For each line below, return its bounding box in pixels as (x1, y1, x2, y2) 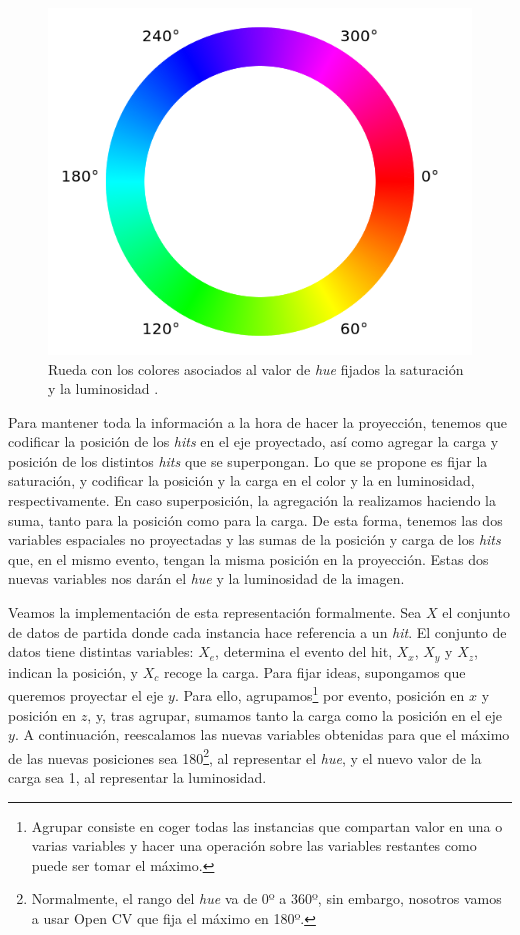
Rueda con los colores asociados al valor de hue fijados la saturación (48, 358, 464, 379)
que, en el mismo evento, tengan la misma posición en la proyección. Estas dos (8, 548, 489, 569)
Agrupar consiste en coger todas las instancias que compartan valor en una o (31, 815, 503, 836)
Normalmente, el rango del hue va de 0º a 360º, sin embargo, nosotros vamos (31, 888, 502, 909)
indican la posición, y (8, 661, 138, 682)
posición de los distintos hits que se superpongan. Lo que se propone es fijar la (8, 450, 488, 471)
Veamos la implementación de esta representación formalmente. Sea (8, 602, 422, 623)
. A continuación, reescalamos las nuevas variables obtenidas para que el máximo (14, 724, 510, 745)
